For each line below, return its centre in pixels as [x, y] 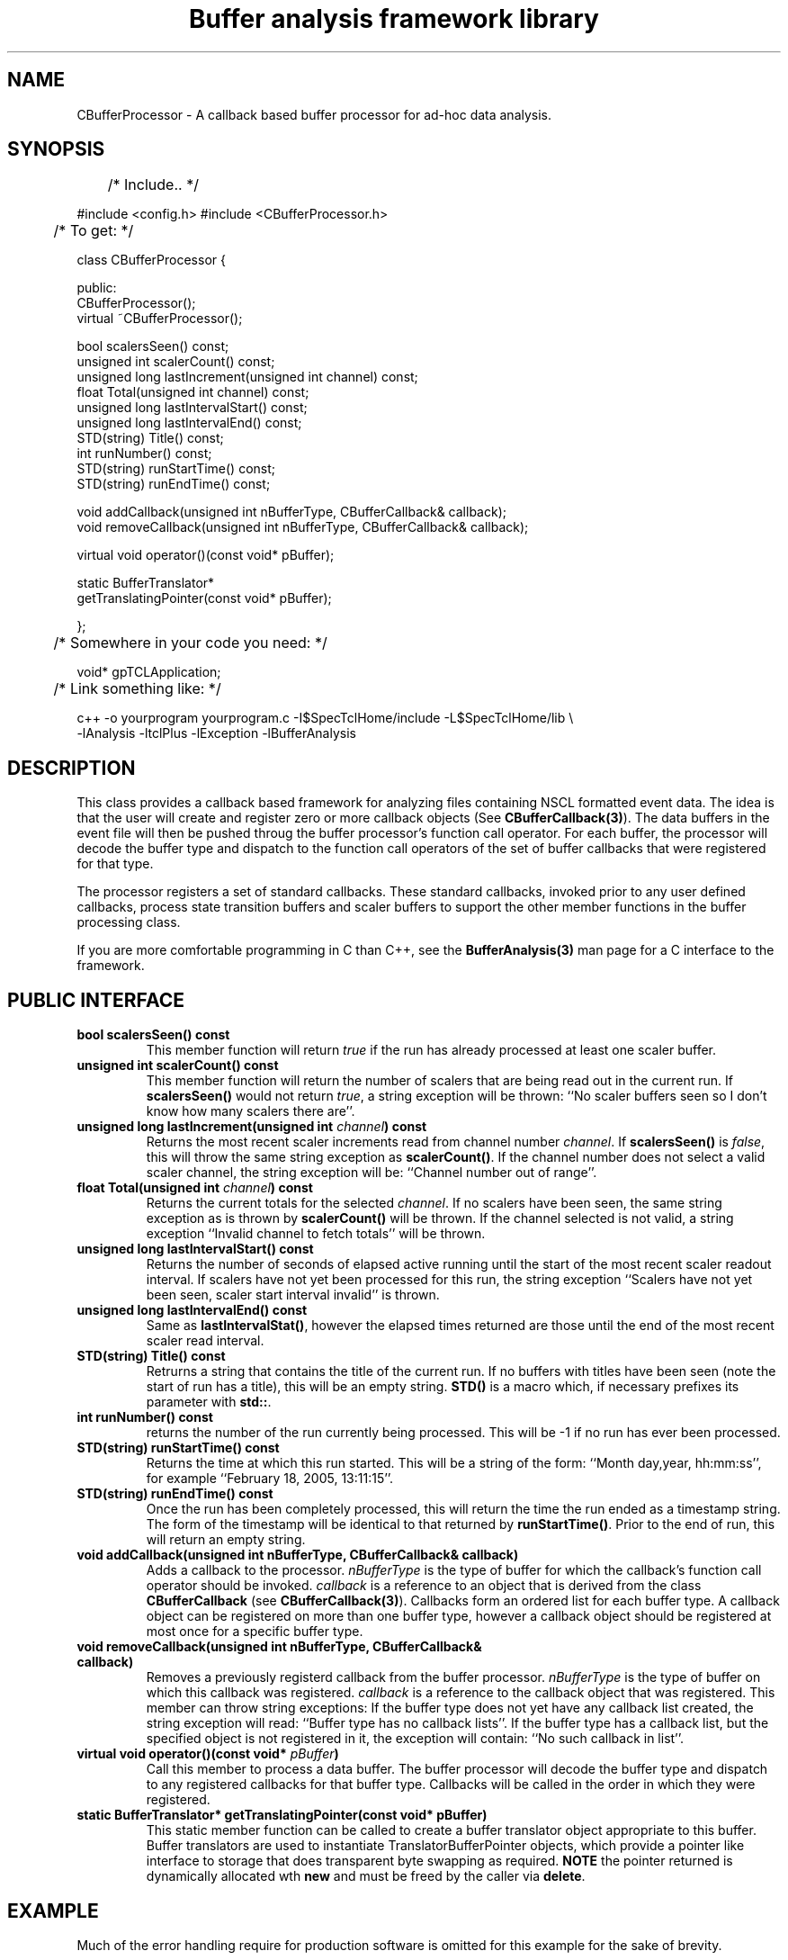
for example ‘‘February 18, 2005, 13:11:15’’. [270, 1479]
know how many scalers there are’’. [251, 1111]
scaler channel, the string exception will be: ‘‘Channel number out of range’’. [372, 1173]
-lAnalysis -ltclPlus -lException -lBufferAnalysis [216, 733]
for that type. [115, 864]
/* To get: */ [94, 231]
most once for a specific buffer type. [255, 1632]
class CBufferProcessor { [151, 260]
